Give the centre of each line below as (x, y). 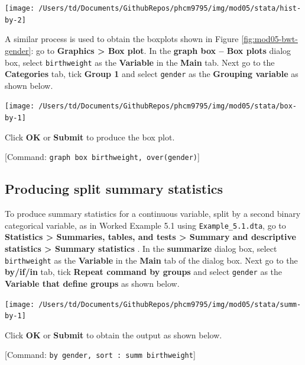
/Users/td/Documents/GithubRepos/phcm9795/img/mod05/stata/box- (168, 106)
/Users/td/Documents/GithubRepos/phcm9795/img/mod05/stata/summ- (170, 304)
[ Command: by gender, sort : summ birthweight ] (100, 355)
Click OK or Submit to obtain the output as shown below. (113, 334)
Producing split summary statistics (114, 189)
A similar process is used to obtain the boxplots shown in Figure (122, 39)
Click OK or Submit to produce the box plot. (90, 137)
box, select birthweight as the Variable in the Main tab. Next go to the (140, 62)
